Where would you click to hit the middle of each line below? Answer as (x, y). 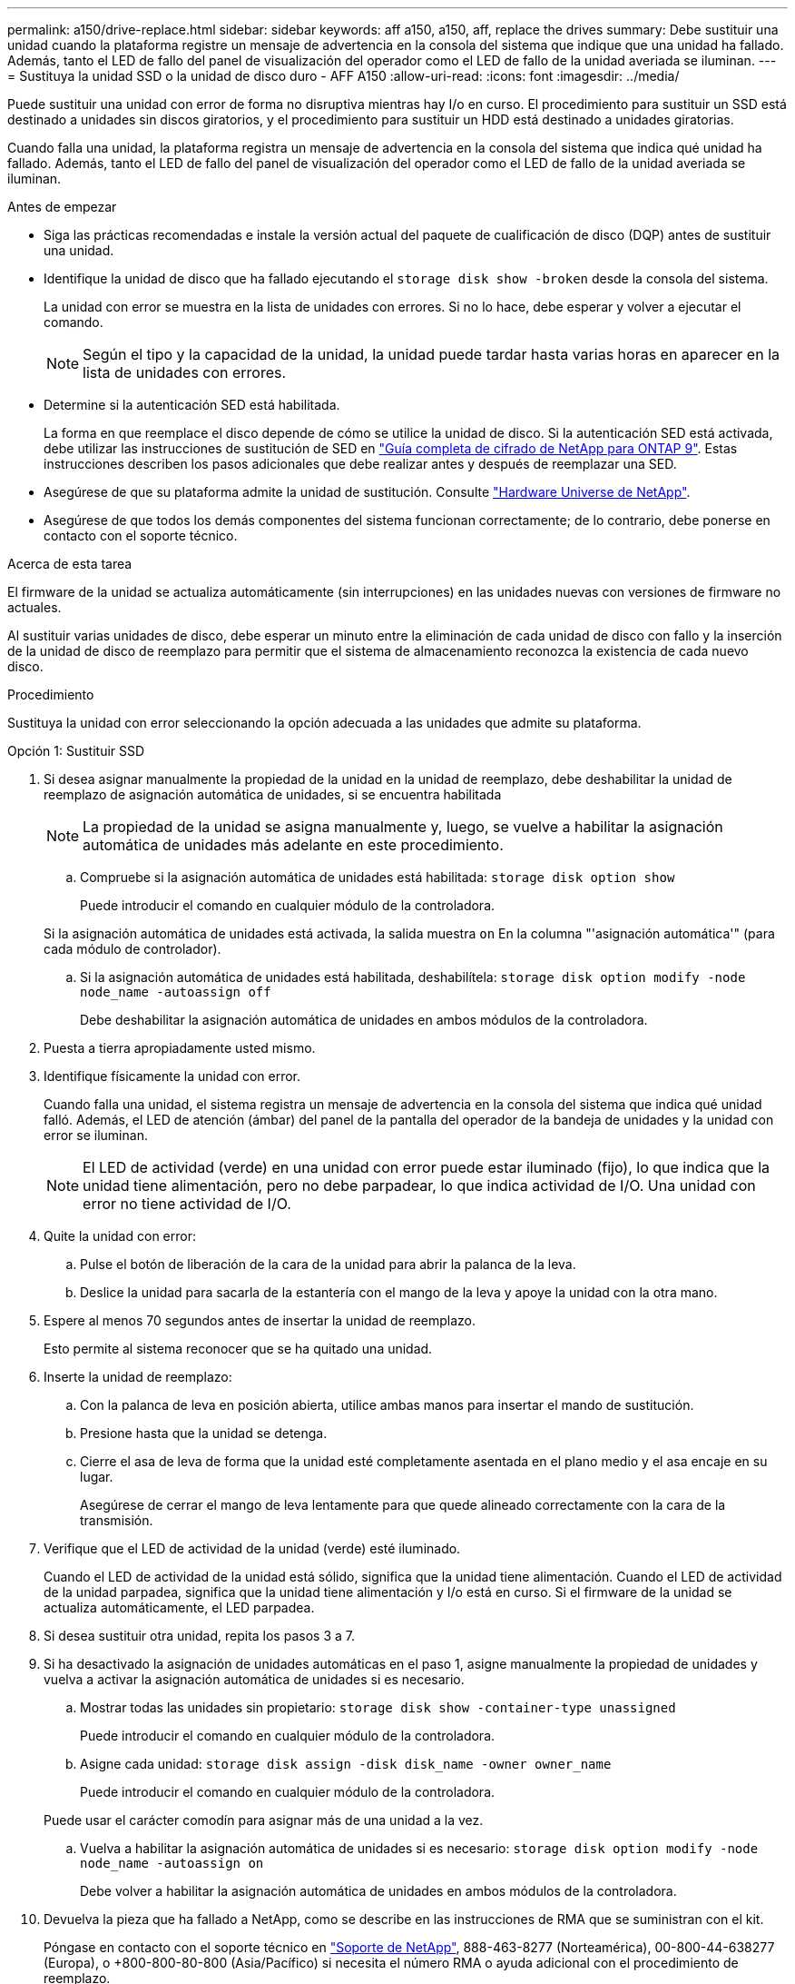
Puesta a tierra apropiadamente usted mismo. (180, 1048)
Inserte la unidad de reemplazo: (138, 1377)
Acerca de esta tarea (70, 564)
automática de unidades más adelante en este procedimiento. (293, 845)
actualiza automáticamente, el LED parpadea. (179, 1607)
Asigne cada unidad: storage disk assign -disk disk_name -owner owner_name (346, 1764)
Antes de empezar (62, 207)
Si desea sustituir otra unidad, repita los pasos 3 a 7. (199, 1636)
